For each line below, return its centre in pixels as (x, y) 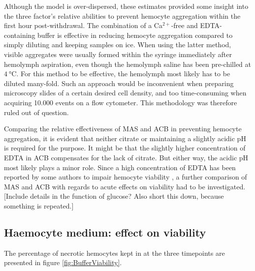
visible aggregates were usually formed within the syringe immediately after (118, 54)
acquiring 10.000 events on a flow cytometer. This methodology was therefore (121, 102)
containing (20, 35)
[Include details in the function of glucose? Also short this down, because (114, 196)
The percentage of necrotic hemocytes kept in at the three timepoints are (114, 253)
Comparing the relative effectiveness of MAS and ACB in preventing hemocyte (123, 129)
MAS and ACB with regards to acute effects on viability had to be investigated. (125, 186)
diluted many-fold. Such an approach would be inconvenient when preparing (119, 83)
